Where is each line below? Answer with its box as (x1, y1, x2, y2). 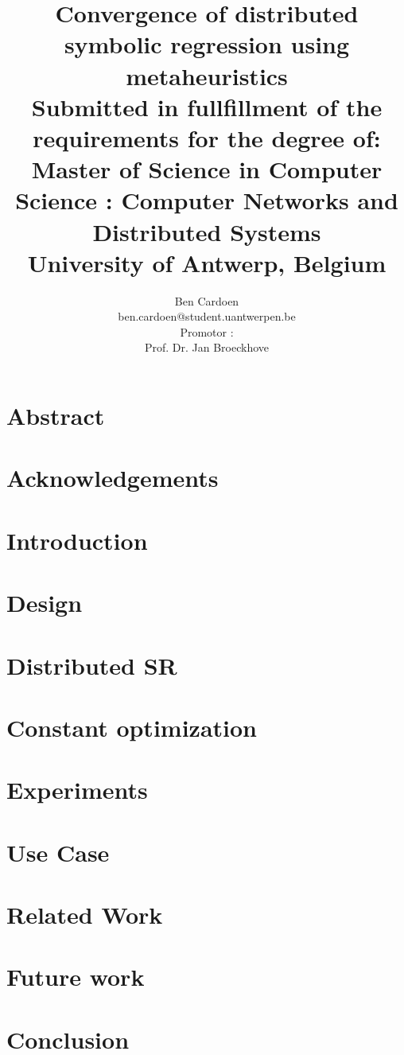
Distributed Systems (92, 215, 321, 247)
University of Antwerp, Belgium (27, 246, 387, 278)
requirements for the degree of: (33, 121, 381, 154)
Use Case (6, 835, 110, 868)
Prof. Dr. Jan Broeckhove (144, 339, 270, 356)
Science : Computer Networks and (15, 184, 398, 216)
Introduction (6, 524, 148, 556)
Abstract (6, 399, 105, 431)
